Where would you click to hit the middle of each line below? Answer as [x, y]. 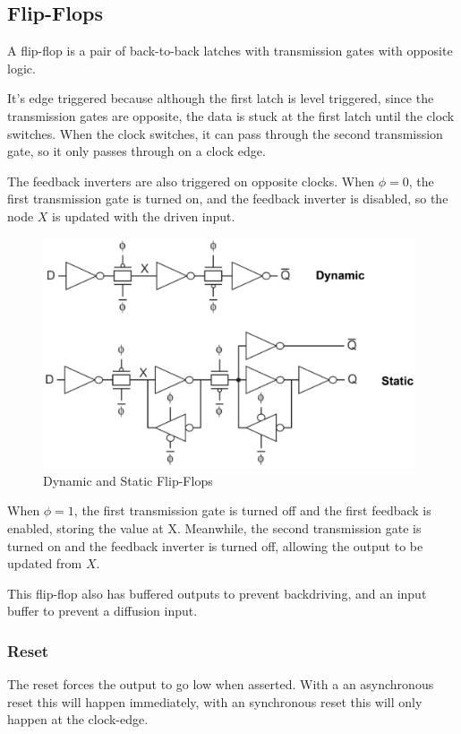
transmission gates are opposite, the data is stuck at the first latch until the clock [231, 115]
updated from [45, 563]
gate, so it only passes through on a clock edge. [137, 151]
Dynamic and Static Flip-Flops [128, 480]
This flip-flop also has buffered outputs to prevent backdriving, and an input [217, 593]
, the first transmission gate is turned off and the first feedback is [252, 510]
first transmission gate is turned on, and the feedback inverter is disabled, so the [228, 199]
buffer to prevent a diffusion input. [102, 611]
